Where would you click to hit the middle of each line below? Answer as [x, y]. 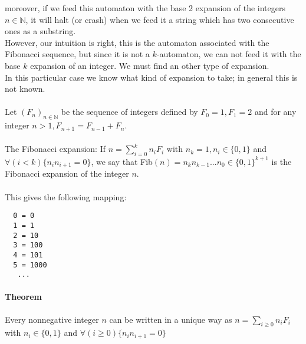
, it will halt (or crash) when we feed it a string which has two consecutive [160, 19]
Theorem [23, 297]
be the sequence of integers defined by [129, 112]
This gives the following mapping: [66, 196]
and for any [275, 112]
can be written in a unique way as [171, 319]
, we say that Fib [122, 161]
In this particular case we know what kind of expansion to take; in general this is [151, 77]
